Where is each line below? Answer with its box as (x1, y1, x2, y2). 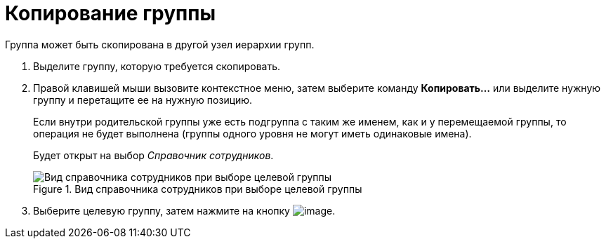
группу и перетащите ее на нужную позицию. (33, 93, 253, 106)
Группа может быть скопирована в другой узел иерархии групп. (5, 38, 315, 50)
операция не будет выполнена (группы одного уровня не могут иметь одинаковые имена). (33, 127, 472, 140)
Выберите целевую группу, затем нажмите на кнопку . (33, 204, 336, 217)
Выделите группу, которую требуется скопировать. (33, 60, 280, 72)
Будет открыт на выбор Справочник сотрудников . (33, 149, 274, 161)
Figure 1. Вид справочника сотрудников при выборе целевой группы (33, 182, 362, 195)
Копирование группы (5, 1, 216, 25)
